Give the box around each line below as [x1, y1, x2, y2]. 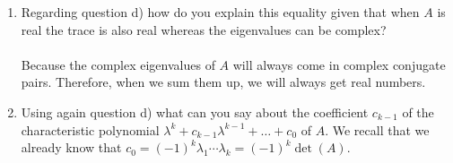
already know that [21, 138, 122, 157]
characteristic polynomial [21, 120, 160, 139]
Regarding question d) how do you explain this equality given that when [21, 3, 420, 21]
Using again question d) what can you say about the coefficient [21, 102, 369, 121]
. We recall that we [325, 120, 430, 139]
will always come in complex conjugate [232, 55, 446, 73]
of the [402, 102, 434, 121]
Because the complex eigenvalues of [21, 55, 215, 73]
